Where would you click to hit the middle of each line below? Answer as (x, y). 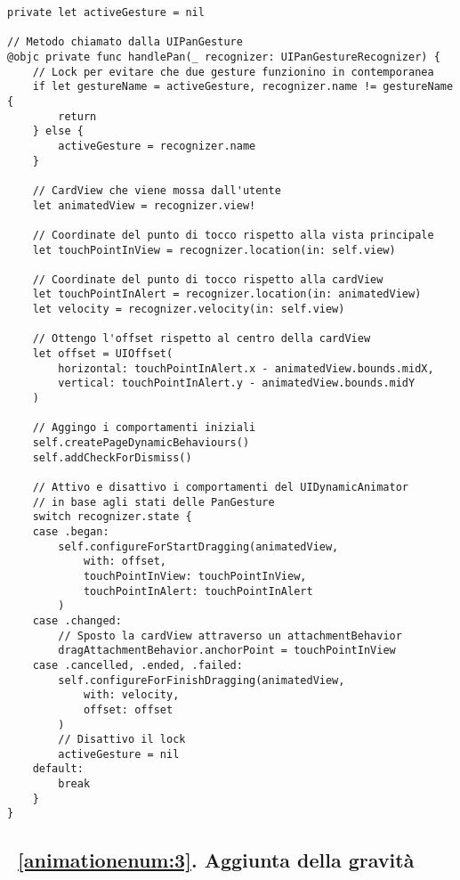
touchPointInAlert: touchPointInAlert (198, 591)
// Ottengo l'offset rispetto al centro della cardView (202, 339)
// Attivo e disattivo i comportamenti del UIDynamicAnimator (221, 487)
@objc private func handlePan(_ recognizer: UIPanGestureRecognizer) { (224, 57)
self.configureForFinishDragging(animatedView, (202, 680)
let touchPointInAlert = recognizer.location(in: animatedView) (227, 294)
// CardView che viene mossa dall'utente (157, 190)
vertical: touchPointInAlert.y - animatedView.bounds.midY (237, 383)
